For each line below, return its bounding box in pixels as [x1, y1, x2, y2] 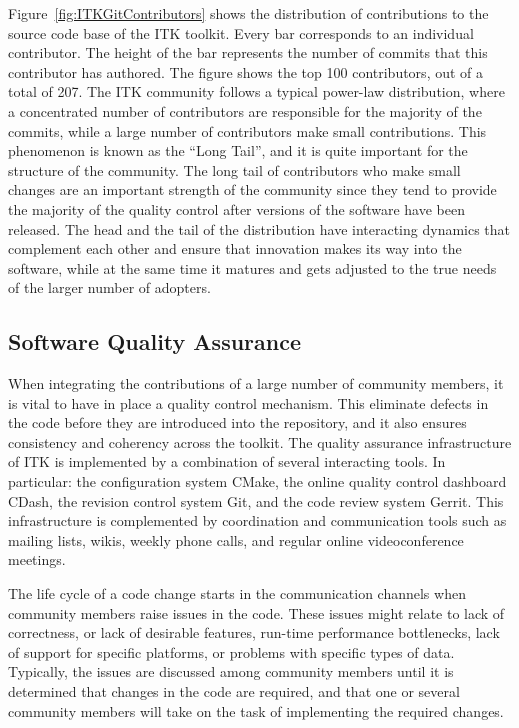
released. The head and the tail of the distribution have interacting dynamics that [8, 218, 511, 239]
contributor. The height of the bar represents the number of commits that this [8, 42, 488, 63]
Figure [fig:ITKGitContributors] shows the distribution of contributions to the [8, 3, 489, 23]
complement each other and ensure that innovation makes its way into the [8, 238, 462, 259]
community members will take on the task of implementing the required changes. [8, 700, 504, 721]
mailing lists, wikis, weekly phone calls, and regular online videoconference [8, 529, 464, 550]
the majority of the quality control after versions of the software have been [8, 198, 465, 219]
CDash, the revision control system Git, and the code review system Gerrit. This [8, 490, 504, 511]
